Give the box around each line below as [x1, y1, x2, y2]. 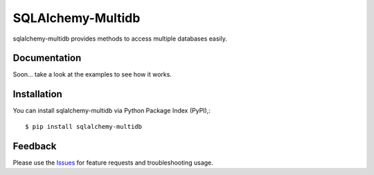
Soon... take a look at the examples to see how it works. [12, 70, 172, 79]
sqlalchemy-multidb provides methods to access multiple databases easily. [12, 34, 228, 43]
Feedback [12, 140, 57, 152]
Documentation [12, 52, 82, 64]
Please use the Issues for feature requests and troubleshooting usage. [12, 158, 214, 167]
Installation [12, 88, 62, 100]
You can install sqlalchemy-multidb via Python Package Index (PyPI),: [12, 107, 211, 115]
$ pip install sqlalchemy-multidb [25, 123, 142, 130]
